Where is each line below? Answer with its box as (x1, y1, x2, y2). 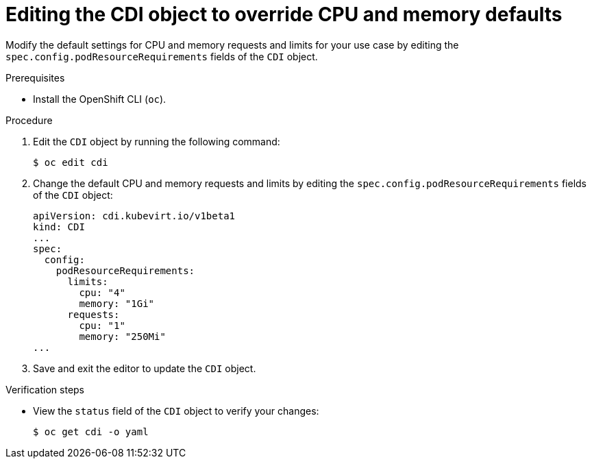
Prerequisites (5, 71, 65, 84)
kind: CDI (33, 221, 85, 232)
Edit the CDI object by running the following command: (33, 135, 280, 147)
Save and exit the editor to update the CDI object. (33, 362, 256, 374)
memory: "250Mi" (79, 330, 166, 342)
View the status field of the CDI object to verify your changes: (33, 404, 319, 417)
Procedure (5, 114, 53, 126)
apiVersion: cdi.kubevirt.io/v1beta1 (33, 210, 236, 221)
